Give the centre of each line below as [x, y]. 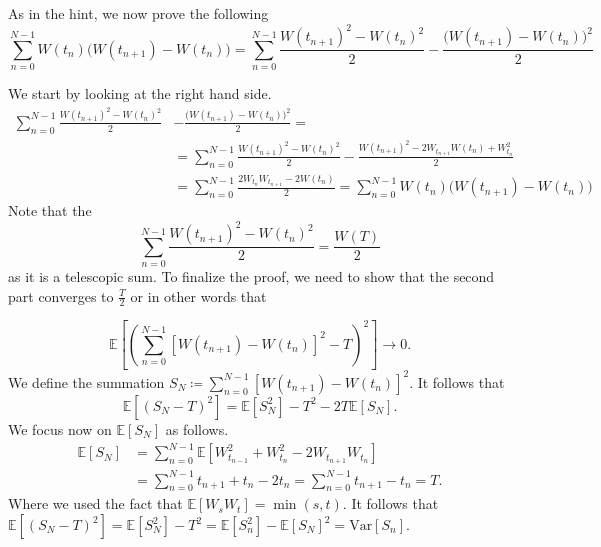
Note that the [50, 210]
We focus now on [60, 428]
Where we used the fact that [95, 503]
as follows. [197, 428]
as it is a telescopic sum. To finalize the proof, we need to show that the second [251, 276]
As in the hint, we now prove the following [138, 13]
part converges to [61, 295]
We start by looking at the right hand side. [140, 93]
